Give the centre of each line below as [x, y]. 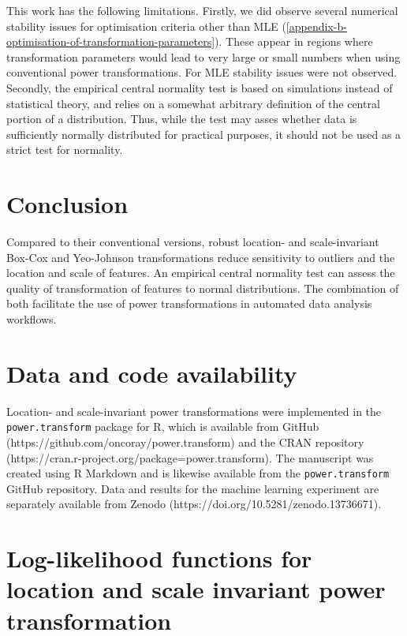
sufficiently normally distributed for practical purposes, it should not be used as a [204, 134]
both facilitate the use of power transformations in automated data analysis [189, 303]
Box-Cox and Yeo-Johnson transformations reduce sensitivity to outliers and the [201, 257]
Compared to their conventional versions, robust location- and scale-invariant [193, 242]
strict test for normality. [65, 150]
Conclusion [67, 204]
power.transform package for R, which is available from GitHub [163, 426]
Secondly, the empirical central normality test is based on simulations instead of [200, 87]
